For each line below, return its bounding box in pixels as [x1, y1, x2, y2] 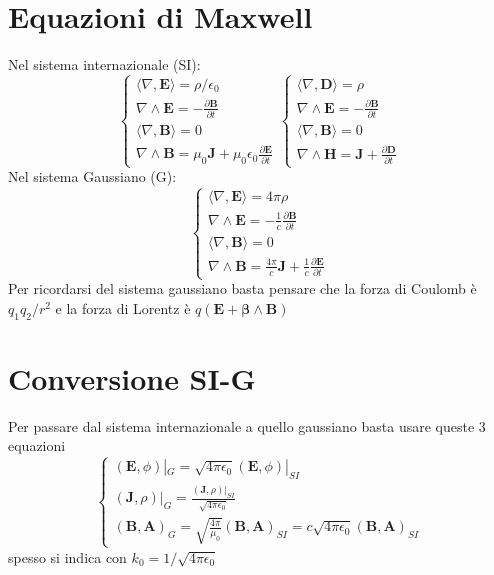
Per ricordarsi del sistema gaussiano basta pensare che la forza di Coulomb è [8, 278, 477, 299]
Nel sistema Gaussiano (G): [8, 166, 177, 187]
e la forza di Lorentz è [55, 297, 191, 318]
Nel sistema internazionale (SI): [8, 54, 201, 75]
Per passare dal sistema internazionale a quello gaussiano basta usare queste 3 [8, 415, 486, 436]
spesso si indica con [8, 546, 127, 567]
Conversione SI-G [8, 357, 256, 398]
